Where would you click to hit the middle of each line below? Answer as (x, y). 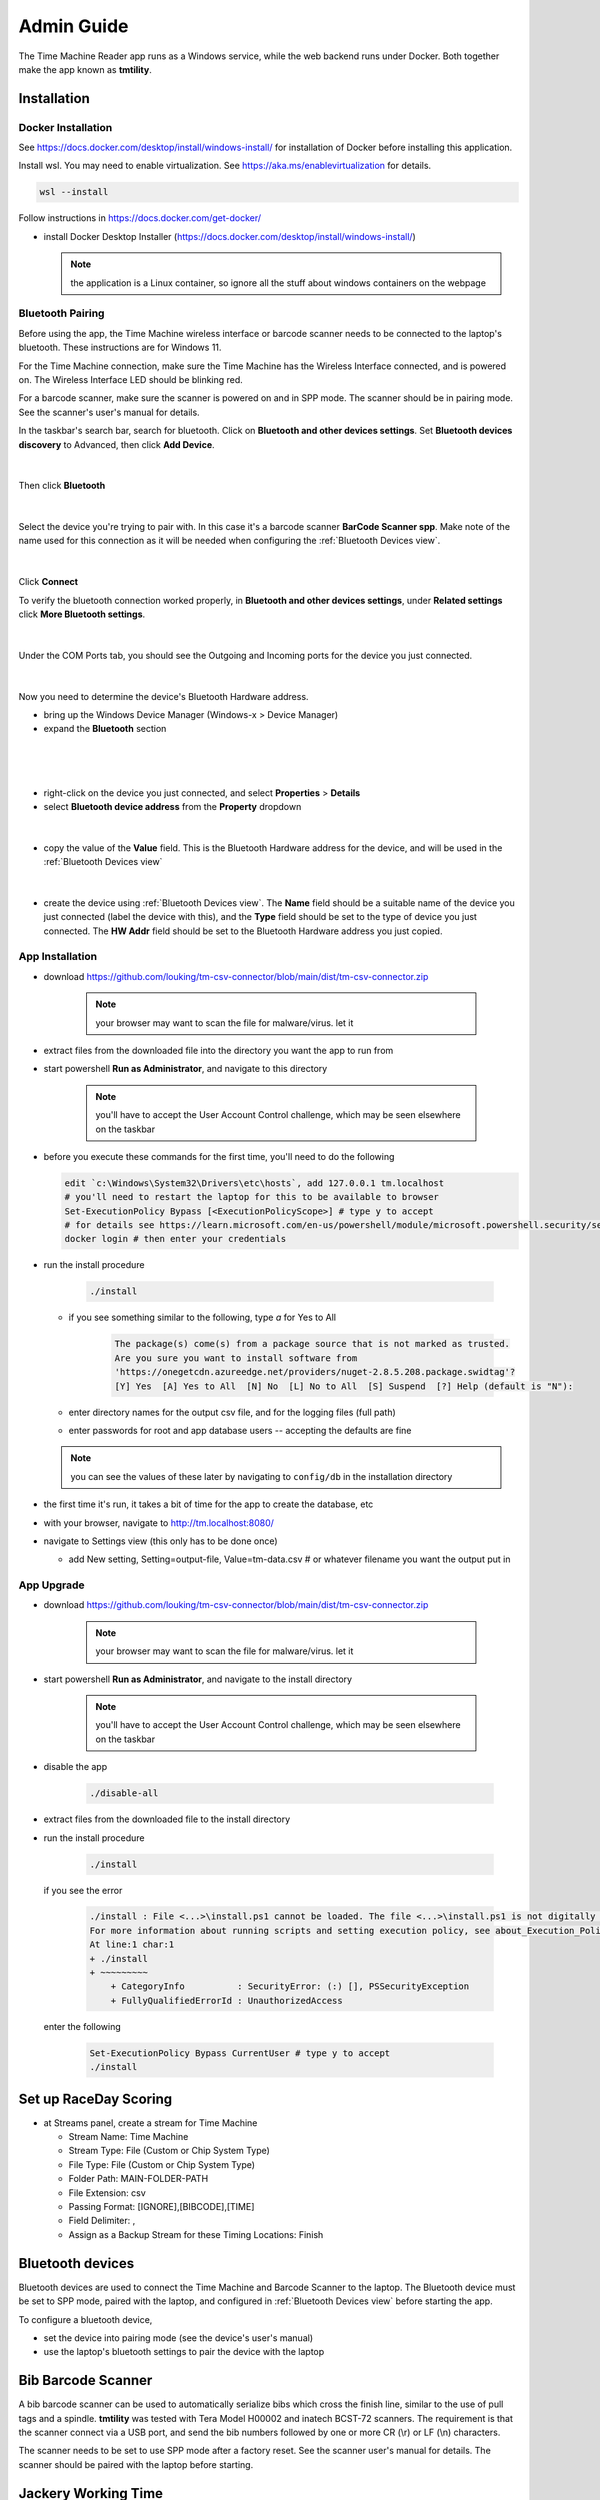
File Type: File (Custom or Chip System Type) (161, 2164)
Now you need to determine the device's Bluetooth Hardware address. (163, 696)
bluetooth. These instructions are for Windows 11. (120, 347)
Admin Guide (73, 26)
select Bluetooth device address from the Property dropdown (172, 806)
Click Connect (48, 582)
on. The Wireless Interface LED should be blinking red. (131, 379)
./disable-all (124, 1793)
